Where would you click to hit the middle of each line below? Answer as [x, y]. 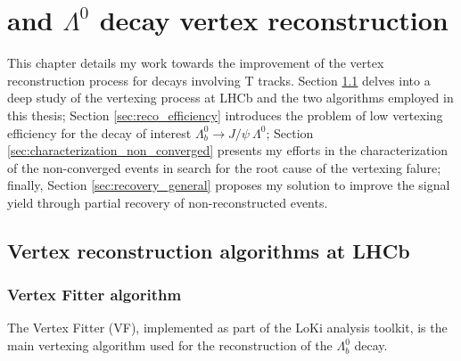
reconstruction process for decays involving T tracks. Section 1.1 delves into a [219, 80]
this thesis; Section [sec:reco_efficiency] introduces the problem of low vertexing [225, 115]
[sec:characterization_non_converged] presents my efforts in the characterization [228, 150]
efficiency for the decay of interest [99, 132]
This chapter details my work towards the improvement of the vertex [196, 63]
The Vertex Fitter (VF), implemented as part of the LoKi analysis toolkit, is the [227, 328]
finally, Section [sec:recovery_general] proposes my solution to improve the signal [229, 185]
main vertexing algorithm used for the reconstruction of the [170, 345]
